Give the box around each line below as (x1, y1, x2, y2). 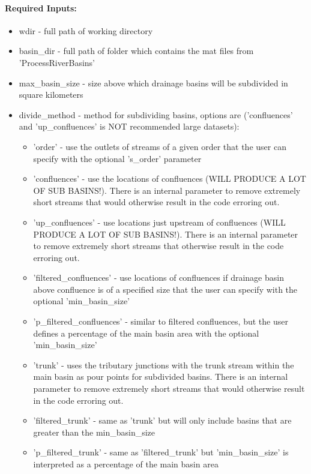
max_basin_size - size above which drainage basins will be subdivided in (19, 76, 288, 89)
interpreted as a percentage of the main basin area (33, 458, 219, 470)
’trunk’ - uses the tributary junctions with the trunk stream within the (33, 358, 294, 371)
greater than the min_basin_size (33, 425, 155, 438)
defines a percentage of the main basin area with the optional (33, 326, 259, 339)
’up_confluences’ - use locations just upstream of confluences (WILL (33, 215, 286, 228)
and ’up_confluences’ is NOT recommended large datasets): (19, 120, 240, 133)
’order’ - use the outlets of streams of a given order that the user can (33, 140, 286, 152)
